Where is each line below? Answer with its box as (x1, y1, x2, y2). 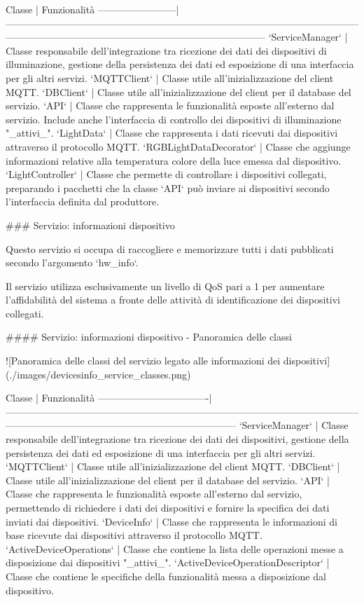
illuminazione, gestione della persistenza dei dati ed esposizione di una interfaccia (6, 57, 354, 71)
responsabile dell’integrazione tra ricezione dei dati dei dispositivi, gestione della (6, 432, 349, 446)
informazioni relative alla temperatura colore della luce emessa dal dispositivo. (6, 153, 342, 167)
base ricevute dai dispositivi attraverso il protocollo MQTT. (6, 528, 262, 542)
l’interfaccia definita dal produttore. (6, 194, 160, 209)
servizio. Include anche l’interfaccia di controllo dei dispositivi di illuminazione (6, 111, 342, 126)
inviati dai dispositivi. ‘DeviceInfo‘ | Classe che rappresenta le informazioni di (6, 514, 337, 528)
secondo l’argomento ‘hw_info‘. (6, 255, 139, 270)
